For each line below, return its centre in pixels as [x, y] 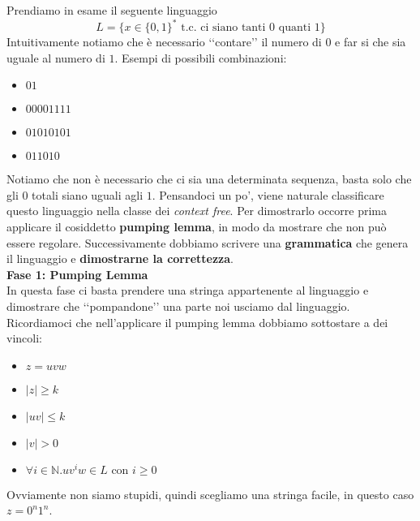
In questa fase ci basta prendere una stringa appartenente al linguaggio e [188, 290]
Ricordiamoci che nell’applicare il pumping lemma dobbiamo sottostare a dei [197, 322]
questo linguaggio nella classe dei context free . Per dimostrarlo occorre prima [197, 211]
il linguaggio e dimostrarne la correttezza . [120, 258]
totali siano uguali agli [88, 194]
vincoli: [24, 338]
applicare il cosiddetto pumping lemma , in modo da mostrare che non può [197, 227]
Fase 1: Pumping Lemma [77, 274]
